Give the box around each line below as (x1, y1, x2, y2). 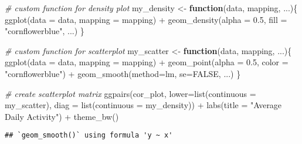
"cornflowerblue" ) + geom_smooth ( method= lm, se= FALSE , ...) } (5, 67, 241, 79)
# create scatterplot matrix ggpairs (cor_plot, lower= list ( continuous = (5, 87, 256, 99)
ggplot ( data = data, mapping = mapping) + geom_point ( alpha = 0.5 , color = (5, 56, 289, 68)
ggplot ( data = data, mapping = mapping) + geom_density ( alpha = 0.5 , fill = (5, 13, 287, 25)
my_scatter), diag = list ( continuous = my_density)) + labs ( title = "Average (5, 99, 282, 111)
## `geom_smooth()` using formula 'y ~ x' (5, 131, 173, 140)
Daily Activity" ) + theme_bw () (5, 110, 119, 122)
